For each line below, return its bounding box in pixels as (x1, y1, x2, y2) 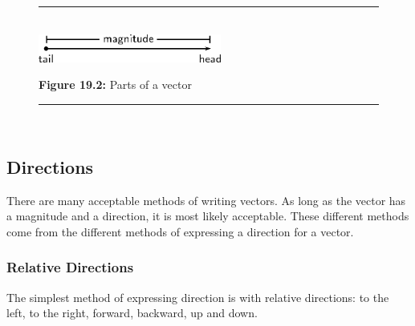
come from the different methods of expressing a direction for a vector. (6, 223, 354, 239)
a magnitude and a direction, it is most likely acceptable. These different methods (6, 207, 409, 224)
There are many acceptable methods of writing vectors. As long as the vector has (6, 191, 406, 208)
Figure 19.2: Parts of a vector (39, 76, 192, 93)
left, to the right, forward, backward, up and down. (6, 304, 258, 321)
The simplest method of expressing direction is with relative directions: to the (6, 288, 389, 305)
